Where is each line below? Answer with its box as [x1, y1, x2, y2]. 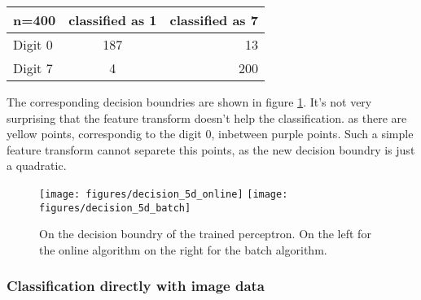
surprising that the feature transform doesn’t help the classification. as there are [7, 109, 407, 126]
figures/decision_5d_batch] [39, 202, 191, 214]
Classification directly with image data [7, 276, 265, 296]
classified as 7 [169, 11, 258, 29]
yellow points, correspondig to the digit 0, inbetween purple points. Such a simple [7, 125, 414, 142]
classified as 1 [68, 11, 157, 29]
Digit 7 [13, 59, 53, 77]
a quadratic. [7, 157, 67, 174]
